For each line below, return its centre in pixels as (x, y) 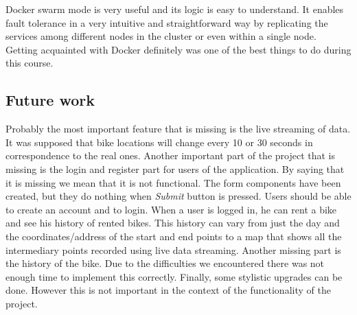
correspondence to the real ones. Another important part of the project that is (171, 155)
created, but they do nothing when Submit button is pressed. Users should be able (178, 196)
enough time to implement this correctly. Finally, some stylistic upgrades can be (174, 276)
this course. (30, 63)
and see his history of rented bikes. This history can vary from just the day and (173, 223)
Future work (50, 100)
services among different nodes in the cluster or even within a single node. (161, 36)
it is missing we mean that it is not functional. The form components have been (173, 182)
